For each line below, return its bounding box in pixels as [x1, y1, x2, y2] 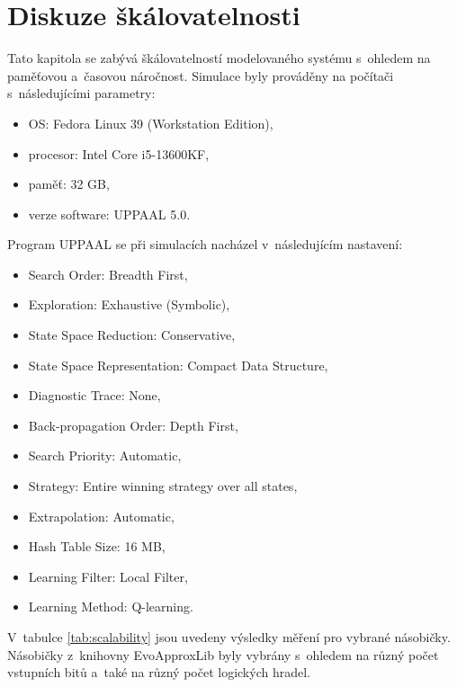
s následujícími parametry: [7, 84, 156, 103]
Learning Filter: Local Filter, [28, 567, 188, 585]
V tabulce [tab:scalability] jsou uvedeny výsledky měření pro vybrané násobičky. [7, 628, 451, 646]
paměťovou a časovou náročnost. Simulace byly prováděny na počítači [7, 66, 394, 85]
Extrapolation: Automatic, [28, 506, 175, 525]
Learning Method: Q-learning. [28, 597, 193, 616]
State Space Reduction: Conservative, [28, 326, 236, 344]
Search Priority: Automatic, [28, 446, 182, 465]
